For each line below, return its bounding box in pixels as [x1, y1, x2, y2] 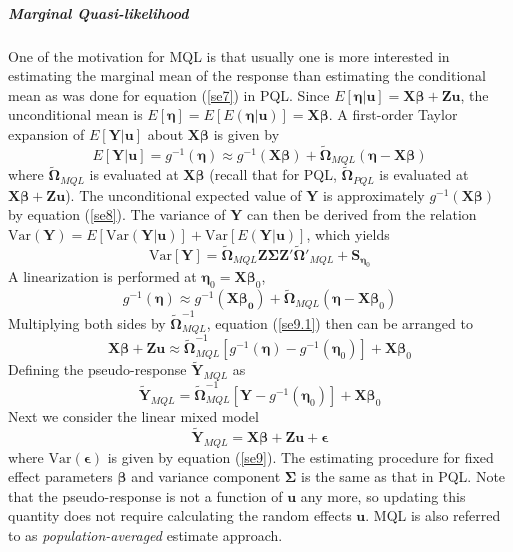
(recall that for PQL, [209, 164, 337, 185]
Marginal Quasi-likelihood [8, 2, 189, 23]
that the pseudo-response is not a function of [8, 485, 283, 506]
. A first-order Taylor [328, 104, 458, 125]
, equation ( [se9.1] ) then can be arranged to [206, 313, 473, 334]
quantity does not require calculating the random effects [8, 505, 352, 526]
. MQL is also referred [365, 505, 501, 526]
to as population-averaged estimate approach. [8, 524, 283, 545]
